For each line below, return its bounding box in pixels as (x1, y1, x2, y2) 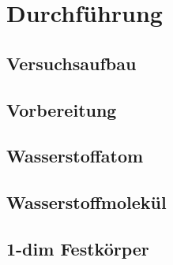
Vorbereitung (6, 97, 117, 121)
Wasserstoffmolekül (6, 190, 167, 215)
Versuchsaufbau (6, 50, 137, 75)
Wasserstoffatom (6, 144, 144, 168)
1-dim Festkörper (6, 236, 149, 260)
